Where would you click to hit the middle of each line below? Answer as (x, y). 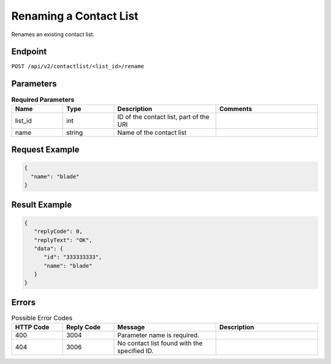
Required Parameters (43, 99)
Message (131, 327)
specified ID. (135, 351)
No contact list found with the (160, 343)
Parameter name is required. (158, 335)
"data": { (49, 248)
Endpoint (29, 52)
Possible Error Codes (42, 318)
